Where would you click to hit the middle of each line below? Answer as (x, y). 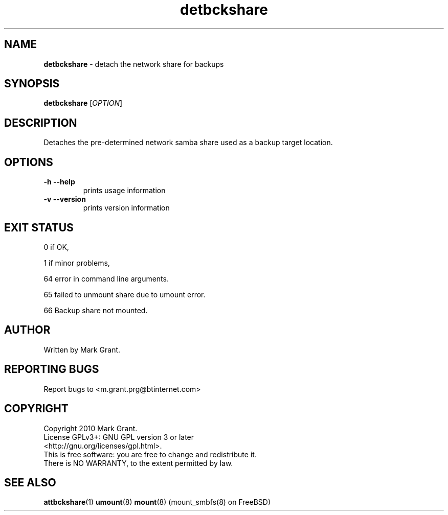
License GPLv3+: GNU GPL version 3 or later (119, 437)
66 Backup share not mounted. (96, 310)
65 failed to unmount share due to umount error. (125, 294)
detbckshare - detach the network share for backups (134, 64)
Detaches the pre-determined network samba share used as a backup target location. (188, 143)
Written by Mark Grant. (82, 349)
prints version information (126, 208)
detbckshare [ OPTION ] (83, 103)
